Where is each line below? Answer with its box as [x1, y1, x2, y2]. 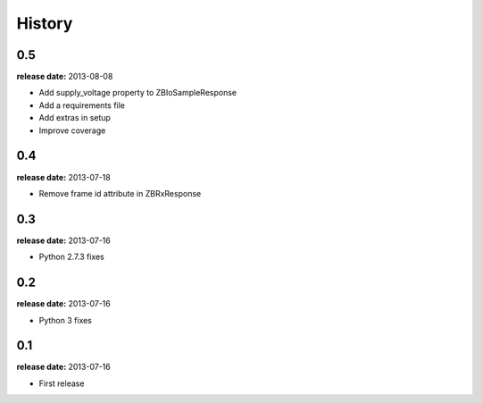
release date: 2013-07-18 [16, 172, 111, 182]
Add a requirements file [38, 99, 125, 111]
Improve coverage [38, 125, 106, 136]
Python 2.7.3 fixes [38, 251, 104, 263]
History [16, 13, 73, 33]
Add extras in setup [38, 113, 112, 123]
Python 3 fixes [38, 315, 93, 325]
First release [38, 378, 85, 389]
